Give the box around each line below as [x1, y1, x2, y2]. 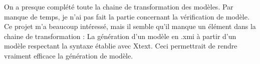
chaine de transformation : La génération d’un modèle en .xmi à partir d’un [4, 30, 236, 41]
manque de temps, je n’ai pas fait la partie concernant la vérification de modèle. [4, 11, 249, 21]
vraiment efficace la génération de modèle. [4, 50, 133, 60]
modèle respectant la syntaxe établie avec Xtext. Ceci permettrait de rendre [4, 40, 237, 51]
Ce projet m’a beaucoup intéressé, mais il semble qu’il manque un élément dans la [4, 21, 256, 31]
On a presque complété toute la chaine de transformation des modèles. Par [4, 1, 233, 11]
